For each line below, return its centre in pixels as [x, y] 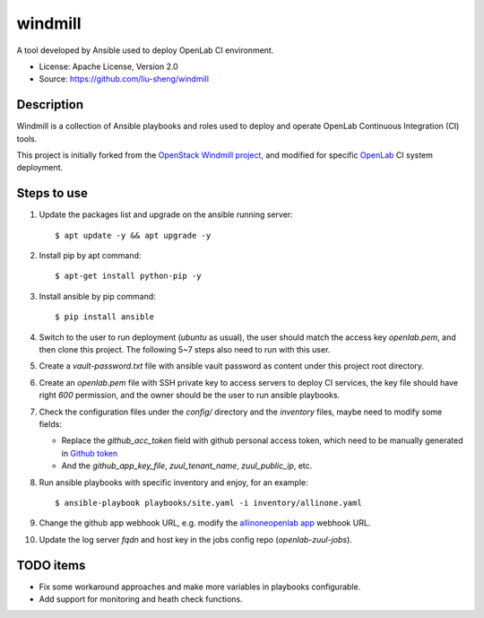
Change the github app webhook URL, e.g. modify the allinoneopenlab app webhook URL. [205, 523]
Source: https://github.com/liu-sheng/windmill [124, 79]
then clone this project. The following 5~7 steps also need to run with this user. [185, 350]
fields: [51, 424]
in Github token [90, 453]
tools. [27, 138]
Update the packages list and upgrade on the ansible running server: [166, 214]
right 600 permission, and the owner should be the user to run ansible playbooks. [190, 396]
